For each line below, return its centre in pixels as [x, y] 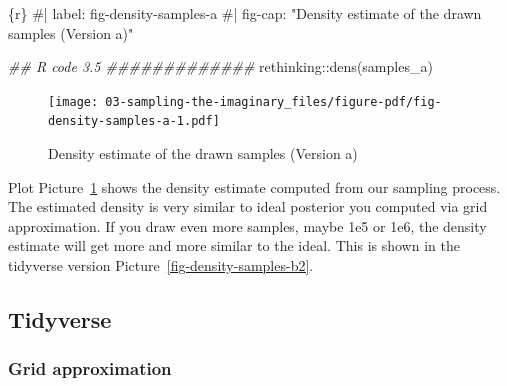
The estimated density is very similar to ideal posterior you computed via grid [248, 206]
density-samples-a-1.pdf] [134, 121]
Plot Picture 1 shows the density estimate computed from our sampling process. [254, 186]
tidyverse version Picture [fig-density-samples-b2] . [161, 265]
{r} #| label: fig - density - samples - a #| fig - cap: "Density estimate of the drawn [245, 13]
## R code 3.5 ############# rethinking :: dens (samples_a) [220, 66]
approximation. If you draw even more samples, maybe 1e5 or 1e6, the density [247, 225]
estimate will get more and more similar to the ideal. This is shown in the [234, 245]
